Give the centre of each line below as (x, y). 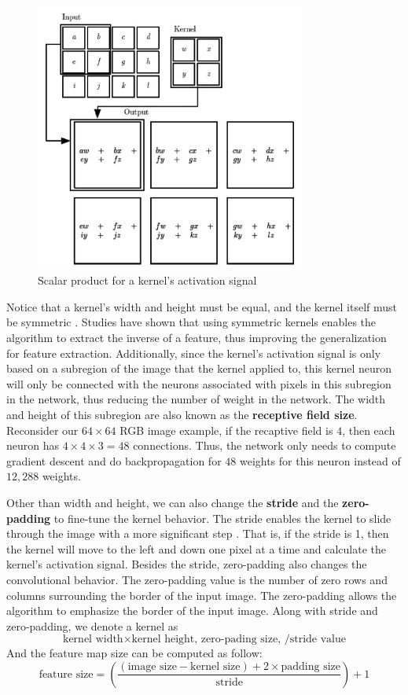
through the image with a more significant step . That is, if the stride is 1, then (198, 533)
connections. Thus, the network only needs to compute (265, 445)
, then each (369, 430)
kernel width (93, 640)
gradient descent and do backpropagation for (114, 460)
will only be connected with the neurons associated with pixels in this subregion (199, 383)
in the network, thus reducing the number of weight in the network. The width (196, 399)
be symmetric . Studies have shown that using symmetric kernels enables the (191, 322)
